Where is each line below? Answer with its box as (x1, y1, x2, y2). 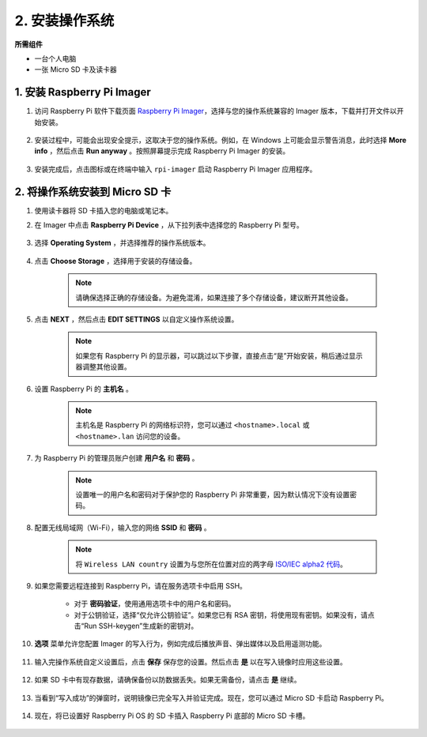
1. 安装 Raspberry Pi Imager (14, 85, 152, 99)
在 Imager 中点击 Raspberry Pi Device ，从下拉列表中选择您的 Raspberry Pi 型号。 (34, 220, 304, 230)
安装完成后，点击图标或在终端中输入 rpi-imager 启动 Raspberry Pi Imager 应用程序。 (34, 164, 317, 174)
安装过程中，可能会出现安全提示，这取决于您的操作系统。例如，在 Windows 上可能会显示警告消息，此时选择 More (34, 135, 407, 145)
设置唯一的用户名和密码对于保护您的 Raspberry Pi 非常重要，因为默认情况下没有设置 (75, 490, 350, 499)
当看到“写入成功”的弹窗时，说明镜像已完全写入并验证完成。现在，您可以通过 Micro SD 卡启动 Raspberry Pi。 (34, 693, 389, 702)
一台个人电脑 (34, 54, 77, 63)
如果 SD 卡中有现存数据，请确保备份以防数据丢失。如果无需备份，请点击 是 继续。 (34, 675, 301, 685)
